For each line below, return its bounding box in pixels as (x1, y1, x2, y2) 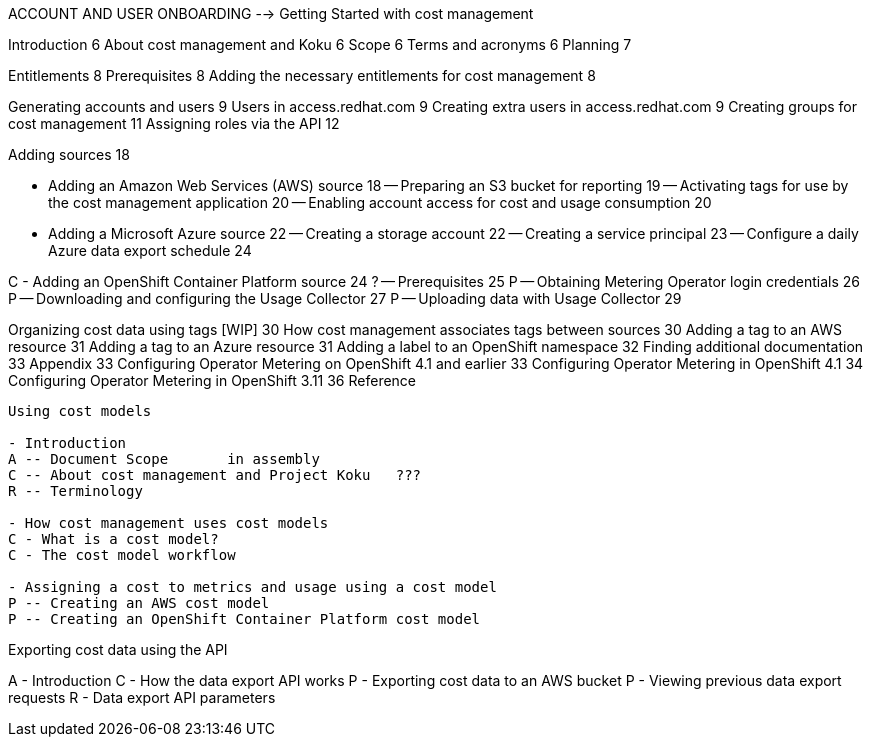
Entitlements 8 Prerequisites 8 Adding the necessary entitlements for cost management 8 (8, 67, 596, 84)
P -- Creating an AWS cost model (8, 595, 270, 611)
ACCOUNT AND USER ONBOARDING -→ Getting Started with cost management (8, 5, 534, 22)
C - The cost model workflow (8, 547, 236, 563)
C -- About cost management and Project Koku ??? (8, 467, 422, 483)
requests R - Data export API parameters (8, 689, 276, 706)
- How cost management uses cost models (8, 515, 329, 531)
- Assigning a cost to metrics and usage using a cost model (8, 579, 497, 595)
